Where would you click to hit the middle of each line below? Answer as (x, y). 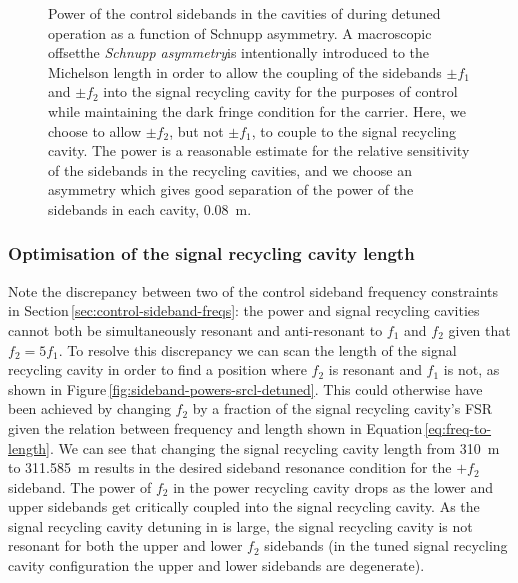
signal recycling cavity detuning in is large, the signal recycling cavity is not (240, 525)
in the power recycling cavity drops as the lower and (333, 486)
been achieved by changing (89, 408)
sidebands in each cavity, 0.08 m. (150, 208)
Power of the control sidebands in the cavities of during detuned (244, 13)
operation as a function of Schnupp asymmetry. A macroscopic (240, 32)
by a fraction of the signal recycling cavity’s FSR (342, 408)
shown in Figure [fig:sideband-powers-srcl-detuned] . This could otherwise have (245, 388)
